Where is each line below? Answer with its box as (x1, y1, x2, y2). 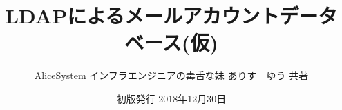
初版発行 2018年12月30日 (116, 91, 227, 105)
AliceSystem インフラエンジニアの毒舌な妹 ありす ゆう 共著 (34, 68, 309, 82)
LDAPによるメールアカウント (5, 1, 280, 30)
